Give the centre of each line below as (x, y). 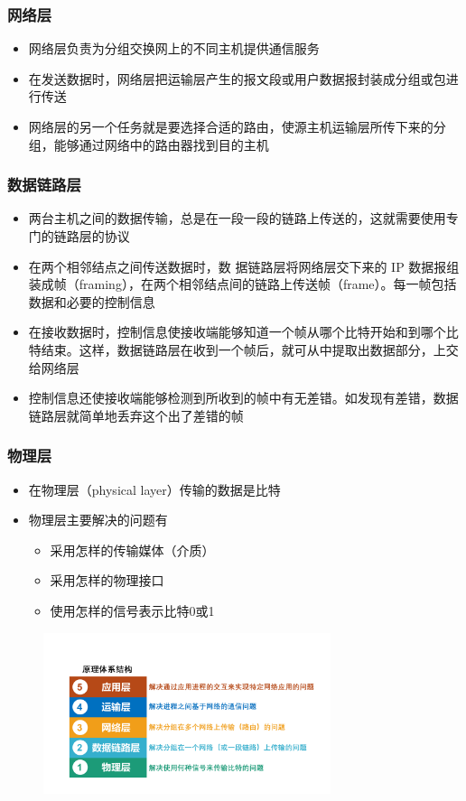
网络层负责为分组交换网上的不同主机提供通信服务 (174, 48)
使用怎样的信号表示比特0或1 (132, 610)
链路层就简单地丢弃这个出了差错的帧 (136, 415)
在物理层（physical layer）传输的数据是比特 (154, 489)
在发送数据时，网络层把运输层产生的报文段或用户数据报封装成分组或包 (237, 78)
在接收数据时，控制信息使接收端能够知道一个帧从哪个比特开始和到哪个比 (243, 332)
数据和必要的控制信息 (92, 301)
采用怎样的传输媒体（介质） (132, 550)
